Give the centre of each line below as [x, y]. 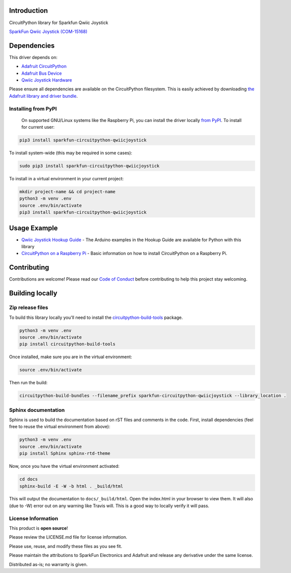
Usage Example [33, 228]
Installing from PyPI [33, 109]
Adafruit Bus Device [42, 73]
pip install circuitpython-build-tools [67, 344]
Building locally [33, 293]
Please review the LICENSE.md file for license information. [68, 537]
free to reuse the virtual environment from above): [60, 427]
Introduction [29, 11]
